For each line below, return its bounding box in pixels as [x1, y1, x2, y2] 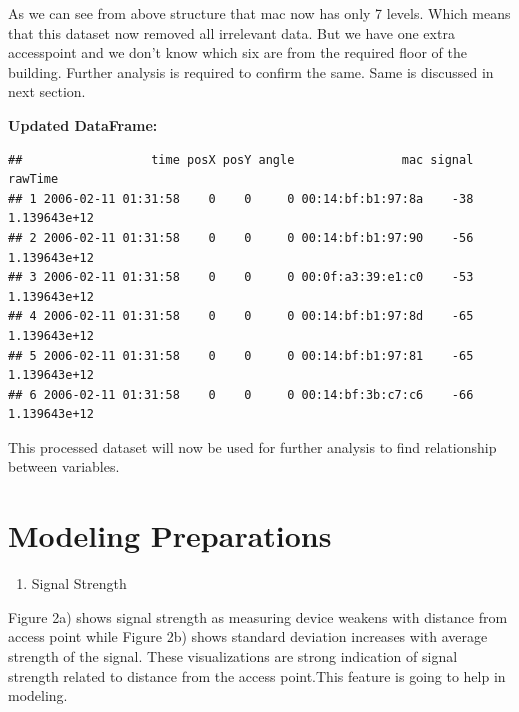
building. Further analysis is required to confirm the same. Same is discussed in [8, 61, 494, 82]
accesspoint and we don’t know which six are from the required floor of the [8, 42, 467, 63]
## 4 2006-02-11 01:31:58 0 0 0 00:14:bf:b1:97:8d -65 [8, 309, 474, 324]
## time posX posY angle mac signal [8, 152, 474, 167]
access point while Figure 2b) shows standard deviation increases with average [8, 626, 488, 647]
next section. [8, 81, 86, 102]
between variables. [8, 456, 120, 477]
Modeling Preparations [8, 515, 332, 556]
